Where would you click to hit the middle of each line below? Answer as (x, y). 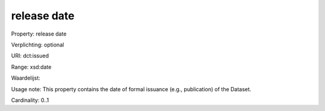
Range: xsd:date (31, 67)
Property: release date (39, 34)
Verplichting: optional (38, 45)
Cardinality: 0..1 (30, 100)
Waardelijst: (26, 78)
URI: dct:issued (30, 56)
